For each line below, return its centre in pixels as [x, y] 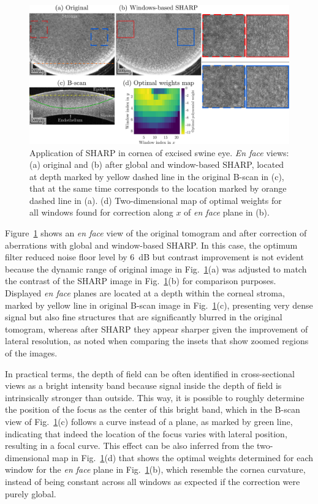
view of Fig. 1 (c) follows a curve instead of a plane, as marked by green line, [149, 421]
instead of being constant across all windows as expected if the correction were [153, 481]
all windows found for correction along [101, 212]
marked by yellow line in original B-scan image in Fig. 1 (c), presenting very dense [159, 305]
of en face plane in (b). [227, 212]
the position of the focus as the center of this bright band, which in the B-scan [153, 409]
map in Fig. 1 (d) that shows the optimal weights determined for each [183, 457]
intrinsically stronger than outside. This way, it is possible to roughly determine [155, 397]
